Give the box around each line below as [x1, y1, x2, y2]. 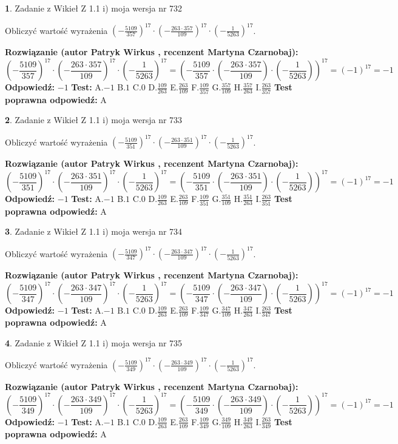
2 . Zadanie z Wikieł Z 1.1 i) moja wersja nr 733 [5, 113, 183, 126]
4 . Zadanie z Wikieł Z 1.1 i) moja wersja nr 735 [5, 336, 183, 349]
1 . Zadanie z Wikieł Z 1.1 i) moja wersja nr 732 [5, 2, 183, 14]
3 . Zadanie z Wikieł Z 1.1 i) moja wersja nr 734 [5, 225, 183, 238]
